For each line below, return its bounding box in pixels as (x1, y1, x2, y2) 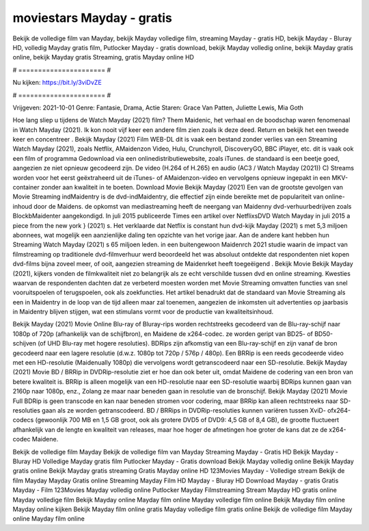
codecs (12, 416, 34, 424)
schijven (12, 339, 37, 348)
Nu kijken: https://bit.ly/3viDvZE (12, 79, 102, 87)
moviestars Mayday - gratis (12, 10, 172, 25)
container (12, 183, 40, 192)
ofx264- (327, 406, 351, 414)
